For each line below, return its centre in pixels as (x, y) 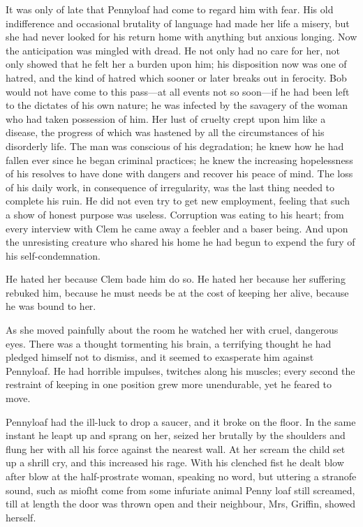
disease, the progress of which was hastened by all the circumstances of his (165, 132)
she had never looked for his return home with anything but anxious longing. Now (181, 37)
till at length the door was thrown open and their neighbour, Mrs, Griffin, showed (181, 504)
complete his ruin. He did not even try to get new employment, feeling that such (178, 201)
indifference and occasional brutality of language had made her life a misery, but (178, 23)
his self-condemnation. (53, 255)
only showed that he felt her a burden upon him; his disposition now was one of (176, 64)
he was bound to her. (51, 306)
